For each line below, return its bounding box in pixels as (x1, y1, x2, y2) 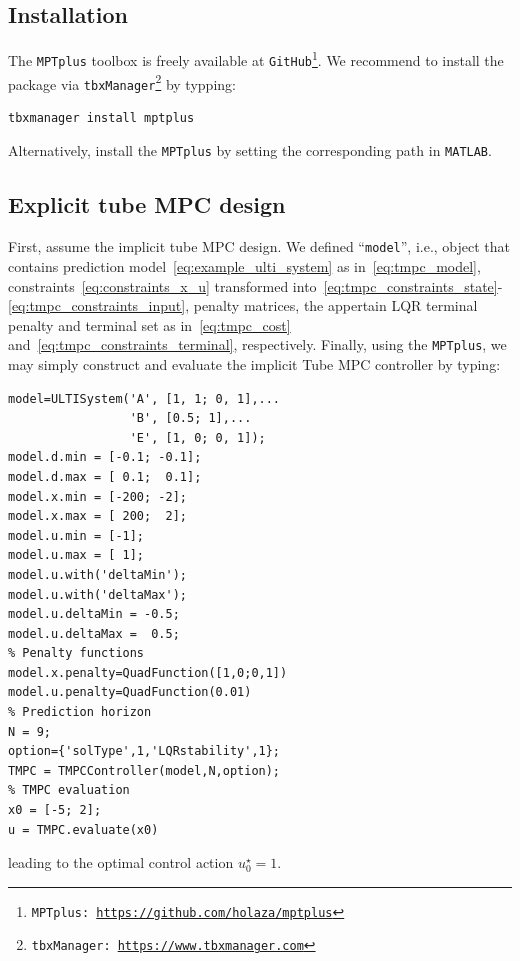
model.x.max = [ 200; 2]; (8, 509, 187, 524)
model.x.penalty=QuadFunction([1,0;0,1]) (8, 665, 288, 680)
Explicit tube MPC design (8, 189, 286, 220)
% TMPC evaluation (8, 783, 130, 798)
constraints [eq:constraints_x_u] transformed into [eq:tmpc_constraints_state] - (8, 275, 503, 296)
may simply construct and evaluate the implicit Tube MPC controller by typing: (8, 353, 501, 374)
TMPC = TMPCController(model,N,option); (8, 763, 281, 778)
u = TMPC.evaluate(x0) (8, 822, 159, 837)
